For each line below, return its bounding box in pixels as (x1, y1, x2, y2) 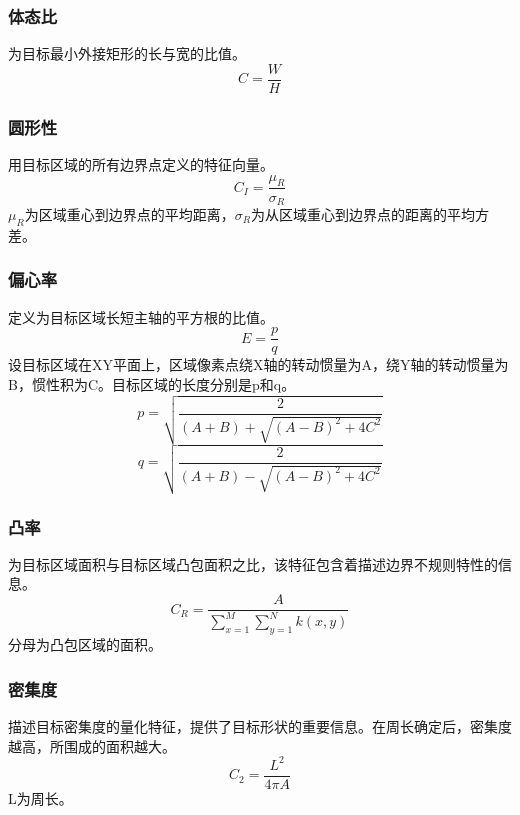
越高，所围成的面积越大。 (8, 735, 176, 756)
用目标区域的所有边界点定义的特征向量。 (8, 154, 274, 175)
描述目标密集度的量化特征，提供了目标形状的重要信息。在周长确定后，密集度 (8, 716, 512, 737)
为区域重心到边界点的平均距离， (24, 203, 235, 224)
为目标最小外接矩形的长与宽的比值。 (8, 43, 246, 64)
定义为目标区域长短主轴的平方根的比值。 (8, 306, 274, 327)
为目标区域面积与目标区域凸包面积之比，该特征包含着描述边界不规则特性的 (8, 553, 498, 574)
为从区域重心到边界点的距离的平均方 (250, 203, 489, 224)
